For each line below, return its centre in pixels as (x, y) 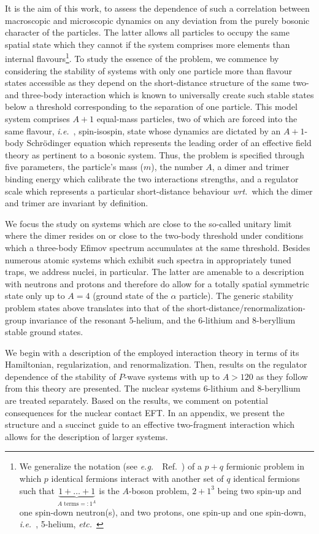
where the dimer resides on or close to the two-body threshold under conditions (154, 235)
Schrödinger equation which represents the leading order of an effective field (169, 143)
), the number (177, 167)
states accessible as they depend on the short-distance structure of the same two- (157, 83)
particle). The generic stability (236, 296)
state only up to (35, 296)
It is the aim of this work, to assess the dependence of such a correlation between (157, 8)
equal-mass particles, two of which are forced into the (197, 118)
